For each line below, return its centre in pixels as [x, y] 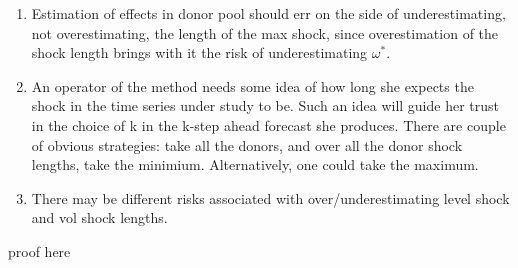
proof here [39, 250]
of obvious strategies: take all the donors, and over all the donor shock [247, 144]
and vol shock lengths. [99, 217]
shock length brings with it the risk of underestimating [199, 52]
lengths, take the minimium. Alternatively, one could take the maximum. [255, 164]
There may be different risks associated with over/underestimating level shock [270, 197]
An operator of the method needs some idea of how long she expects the [252, 85]
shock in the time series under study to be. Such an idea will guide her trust [265, 105]
